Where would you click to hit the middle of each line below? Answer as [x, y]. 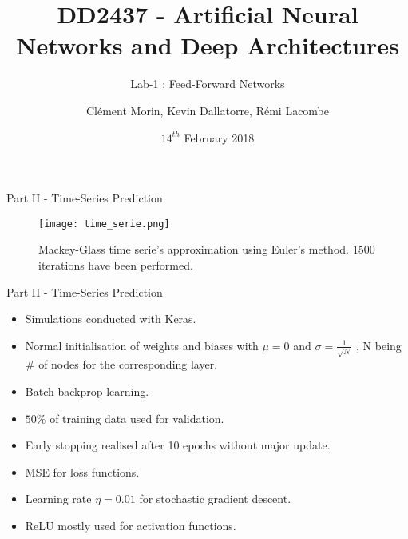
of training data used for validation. [137, 418]
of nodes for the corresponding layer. [128, 364]
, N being [379, 345]
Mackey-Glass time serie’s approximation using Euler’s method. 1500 [207, 249]
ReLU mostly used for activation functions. [131, 525]
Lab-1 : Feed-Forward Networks [208, 84]
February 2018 [219, 137]
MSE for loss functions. [82, 471]
